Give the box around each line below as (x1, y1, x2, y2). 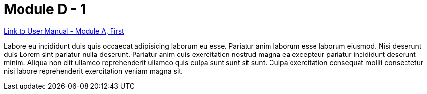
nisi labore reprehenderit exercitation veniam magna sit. (4, 66, 183, 75)
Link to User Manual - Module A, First (4, 26, 124, 35)
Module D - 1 (4, 1, 86, 18)
